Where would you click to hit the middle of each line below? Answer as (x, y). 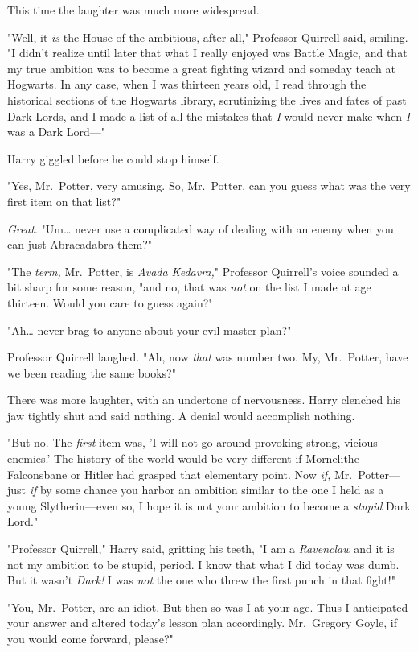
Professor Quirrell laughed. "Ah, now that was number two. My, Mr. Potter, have (208, 357)
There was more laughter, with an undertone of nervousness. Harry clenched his (204, 400)
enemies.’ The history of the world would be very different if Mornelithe (183, 458)
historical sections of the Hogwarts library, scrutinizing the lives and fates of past (207, 99)
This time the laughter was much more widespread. (133, 10)
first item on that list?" (64, 201)
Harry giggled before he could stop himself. (113, 158)
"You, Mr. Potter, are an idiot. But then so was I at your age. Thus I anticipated (208, 607)
